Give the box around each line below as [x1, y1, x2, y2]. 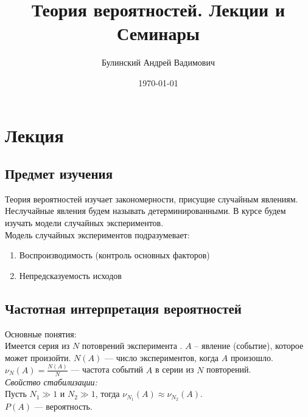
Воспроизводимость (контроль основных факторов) [19, 249, 210, 261]
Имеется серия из [5, 339, 70, 352]
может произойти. [5, 351, 71, 364]
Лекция [5, 122, 64, 147]
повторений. [206, 363, 251, 376]
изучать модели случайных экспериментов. [5, 216, 164, 229]
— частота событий [71, 363, 144, 376]
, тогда [95, 387, 120, 400]
